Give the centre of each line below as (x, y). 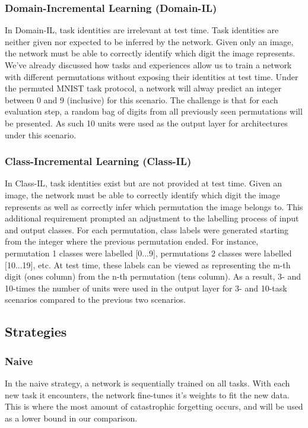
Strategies (36, 332)
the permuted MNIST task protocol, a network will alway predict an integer (143, 88)
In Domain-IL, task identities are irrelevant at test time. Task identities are (142, 30)
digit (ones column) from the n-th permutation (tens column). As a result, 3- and (153, 276)
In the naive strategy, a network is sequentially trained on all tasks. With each (147, 383)
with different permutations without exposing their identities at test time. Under (152, 76)
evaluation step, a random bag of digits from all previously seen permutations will (154, 111)
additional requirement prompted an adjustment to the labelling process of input (152, 218)
